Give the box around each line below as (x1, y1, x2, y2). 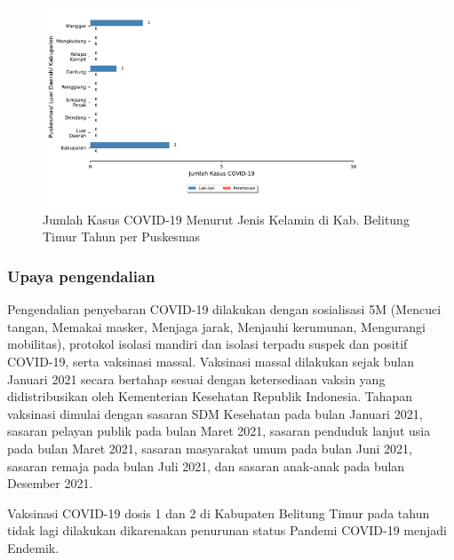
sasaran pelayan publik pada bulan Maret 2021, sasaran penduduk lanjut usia (7, 422, 431, 440)
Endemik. (7, 538, 60, 556)
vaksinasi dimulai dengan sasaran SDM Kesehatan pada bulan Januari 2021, (7, 404, 423, 422)
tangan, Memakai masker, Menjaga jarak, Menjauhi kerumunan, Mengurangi (7, 317, 426, 335)
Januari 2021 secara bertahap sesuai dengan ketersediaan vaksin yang (7, 369, 386, 388)
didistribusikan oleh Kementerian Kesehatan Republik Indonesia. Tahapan (7, 387, 413, 406)
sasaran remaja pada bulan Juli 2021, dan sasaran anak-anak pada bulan (7, 456, 405, 475)
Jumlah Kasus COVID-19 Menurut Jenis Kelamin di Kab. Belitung (43, 209, 410, 228)
